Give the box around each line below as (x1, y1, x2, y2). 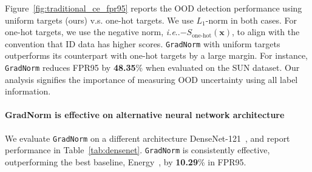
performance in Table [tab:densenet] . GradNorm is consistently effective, (5, 144, 270, 156)
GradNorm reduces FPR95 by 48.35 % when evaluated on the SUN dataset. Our (5, 61, 300, 74)
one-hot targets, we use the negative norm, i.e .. (5, 25, 180, 38)
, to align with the (232, 25, 300, 38)
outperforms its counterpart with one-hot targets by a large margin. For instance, (5, 49, 308, 62)
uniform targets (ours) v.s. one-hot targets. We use (5, 13, 194, 26)
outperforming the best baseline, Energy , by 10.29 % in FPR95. (5, 155, 246, 168)
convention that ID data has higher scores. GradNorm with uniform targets (5, 37, 280, 50)
